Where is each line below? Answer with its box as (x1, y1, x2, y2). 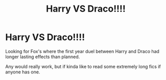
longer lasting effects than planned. (5, 54, 80, 60)
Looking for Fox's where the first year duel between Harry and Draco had (5, 48, 160, 54)
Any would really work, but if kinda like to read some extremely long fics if (5, 63, 161, 69)
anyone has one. (5, 69, 40, 75)
